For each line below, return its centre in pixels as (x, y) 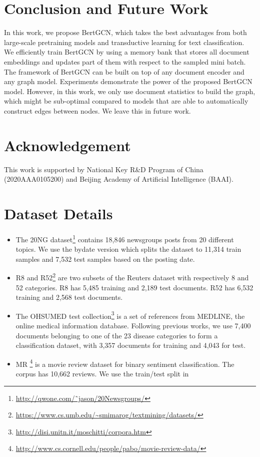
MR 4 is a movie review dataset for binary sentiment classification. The (125, 363)
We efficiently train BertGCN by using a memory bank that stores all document (127, 52)
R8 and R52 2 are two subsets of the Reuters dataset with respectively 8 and (132, 277)
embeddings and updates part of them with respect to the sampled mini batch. (125, 61)
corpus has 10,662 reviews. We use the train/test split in (102, 374)
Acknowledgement (67, 145)
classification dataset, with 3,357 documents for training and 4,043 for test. (131, 345)
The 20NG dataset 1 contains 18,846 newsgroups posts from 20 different (125, 238)
